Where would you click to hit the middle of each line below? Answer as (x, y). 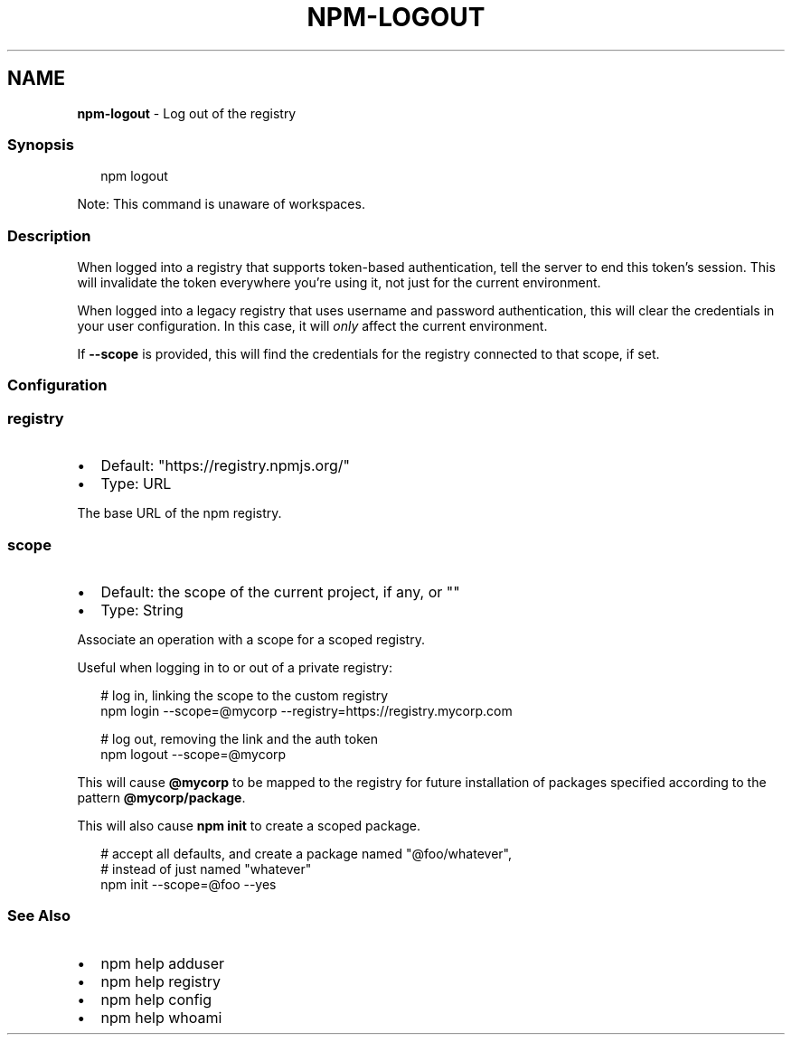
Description (49, 235)
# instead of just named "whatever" (206, 868)
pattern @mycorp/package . (161, 797)
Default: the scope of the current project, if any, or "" (280, 591)
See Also (39, 916)
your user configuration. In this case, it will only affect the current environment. (312, 326)
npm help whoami (161, 1017)
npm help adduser (163, 963)
